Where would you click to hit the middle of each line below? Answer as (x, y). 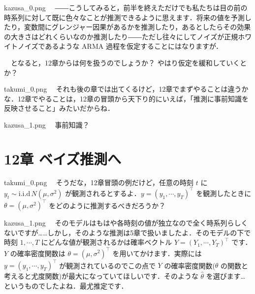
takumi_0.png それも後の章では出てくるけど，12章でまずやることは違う (123, 89)
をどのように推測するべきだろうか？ (107, 205)
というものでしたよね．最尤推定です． (66, 285)
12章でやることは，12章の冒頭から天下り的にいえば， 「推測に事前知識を (133, 98)
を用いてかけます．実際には (157, 253)
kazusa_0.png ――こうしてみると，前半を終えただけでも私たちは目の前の (126, 7)
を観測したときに (224, 193)
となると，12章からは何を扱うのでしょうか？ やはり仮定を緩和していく (125, 62)
